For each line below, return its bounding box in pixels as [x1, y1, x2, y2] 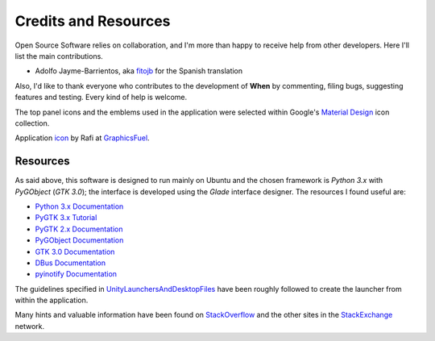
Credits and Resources [14, 12, 171, 30]
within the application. [14, 295, 89, 306]
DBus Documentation [35, 258, 106, 268]
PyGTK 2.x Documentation [35, 224, 123, 234]
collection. [14, 118, 50, 128]
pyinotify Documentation [35, 269, 117, 279]
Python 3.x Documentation [35, 202, 124, 211]
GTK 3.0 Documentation [35, 247, 115, 256]
